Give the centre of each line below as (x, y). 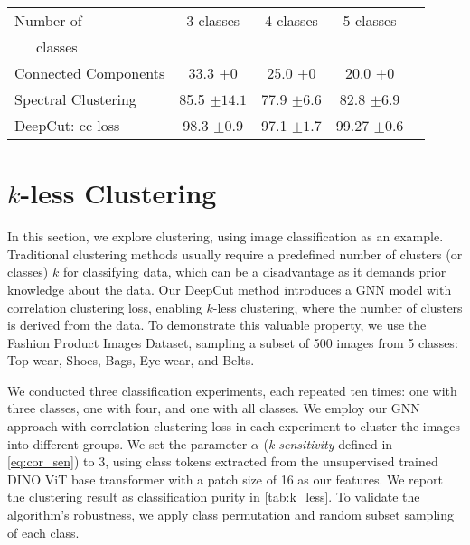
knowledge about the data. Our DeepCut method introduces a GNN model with (230, 289)
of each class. (43, 532)
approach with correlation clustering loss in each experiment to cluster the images (234, 426)
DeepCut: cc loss (67, 125)
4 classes (291, 20)
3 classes (213, 20)
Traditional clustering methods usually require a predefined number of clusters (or (235, 254)
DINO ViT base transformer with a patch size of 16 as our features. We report (225, 479)
